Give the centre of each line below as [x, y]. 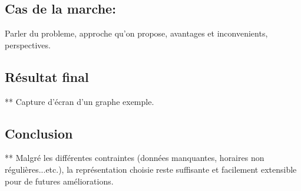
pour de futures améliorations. [59, 181]
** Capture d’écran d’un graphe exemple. [80, 101]
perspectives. [28, 45]
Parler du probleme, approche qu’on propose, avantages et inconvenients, [136, 33]
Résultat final [47, 76]
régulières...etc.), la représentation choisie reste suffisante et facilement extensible [151, 169]
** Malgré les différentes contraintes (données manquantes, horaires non [135, 158]
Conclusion [39, 133]
